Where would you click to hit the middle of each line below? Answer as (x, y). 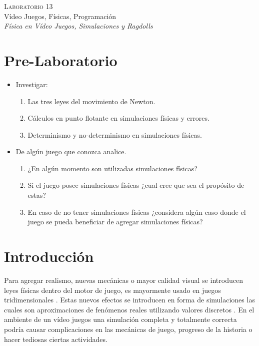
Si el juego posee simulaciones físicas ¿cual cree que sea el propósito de (136, 185)
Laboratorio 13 (28, 6)
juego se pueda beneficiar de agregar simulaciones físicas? (115, 222)
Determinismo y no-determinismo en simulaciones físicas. (115, 134)
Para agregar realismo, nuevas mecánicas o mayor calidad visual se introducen (123, 280)
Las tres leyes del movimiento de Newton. (91, 101)
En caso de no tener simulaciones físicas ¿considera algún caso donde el (137, 212)
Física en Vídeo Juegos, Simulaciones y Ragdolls (78, 26)
